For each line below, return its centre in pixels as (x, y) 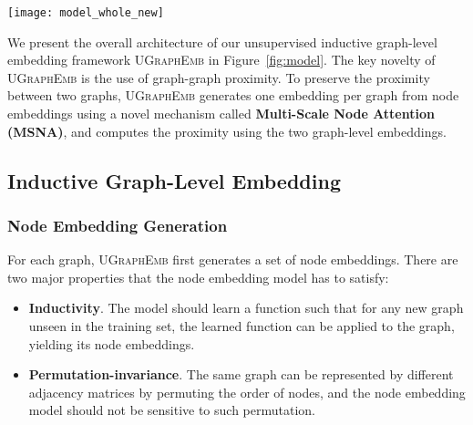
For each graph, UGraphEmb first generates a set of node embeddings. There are (233, 259)
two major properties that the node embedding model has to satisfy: (198, 277)
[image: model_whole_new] (86, 13)
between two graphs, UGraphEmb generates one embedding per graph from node (233, 95)
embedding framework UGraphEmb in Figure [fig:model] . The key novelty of (221, 60)
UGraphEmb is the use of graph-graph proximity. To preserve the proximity (219, 77)
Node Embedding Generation (118, 225)
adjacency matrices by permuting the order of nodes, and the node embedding (247, 392)
